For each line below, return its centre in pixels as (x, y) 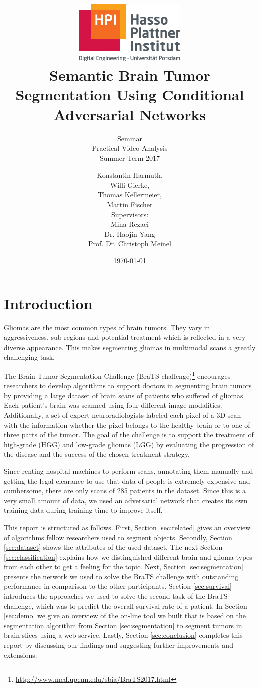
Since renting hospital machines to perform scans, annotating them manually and (129, 471)
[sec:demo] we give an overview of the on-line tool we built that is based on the (125, 616)
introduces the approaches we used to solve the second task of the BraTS (116, 596)
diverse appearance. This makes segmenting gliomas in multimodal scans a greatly (130, 347)
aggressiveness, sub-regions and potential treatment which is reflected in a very (125, 337)
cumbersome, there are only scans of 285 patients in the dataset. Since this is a (125, 491)
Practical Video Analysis (130, 148)
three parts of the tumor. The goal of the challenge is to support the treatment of (129, 435)
